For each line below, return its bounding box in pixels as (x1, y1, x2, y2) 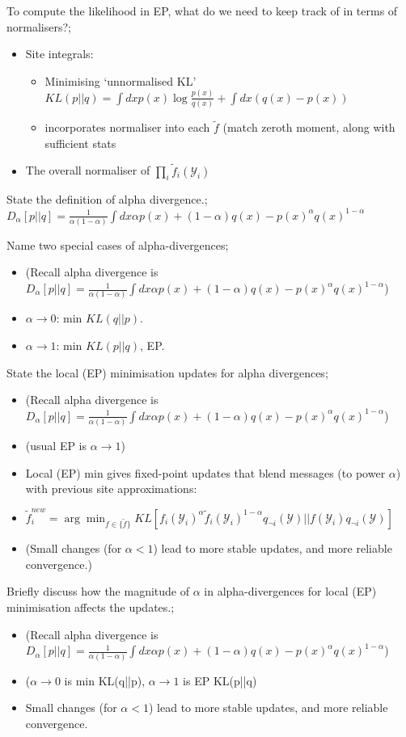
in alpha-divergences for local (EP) (204, 583, 377, 600)
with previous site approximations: (25, 480, 197, 497)
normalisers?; (6, 18, 71, 35)
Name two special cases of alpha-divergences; (6, 236, 229, 253)
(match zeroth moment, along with (222, 119, 395, 136)
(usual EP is (25, 437, 87, 454)
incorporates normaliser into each (44, 119, 210, 136)
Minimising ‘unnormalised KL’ (44, 72, 197, 89)
